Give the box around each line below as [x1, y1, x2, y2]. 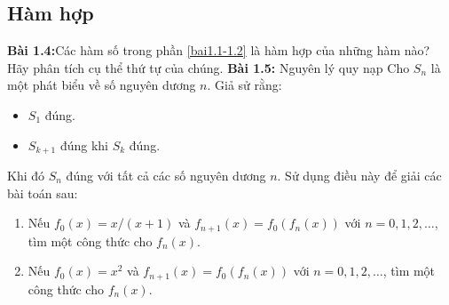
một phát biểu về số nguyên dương [7, 76, 196, 94]
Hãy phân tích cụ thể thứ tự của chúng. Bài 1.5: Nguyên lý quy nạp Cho [7, 58, 410, 76]
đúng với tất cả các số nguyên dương [66, 166, 266, 185]
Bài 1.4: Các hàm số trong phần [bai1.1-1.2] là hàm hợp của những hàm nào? [7, 41, 430, 60]
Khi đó [7, 166, 45, 185]
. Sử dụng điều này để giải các [277, 166, 442, 185]
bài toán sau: [7, 183, 78, 202]
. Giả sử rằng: [207, 76, 282, 94]
